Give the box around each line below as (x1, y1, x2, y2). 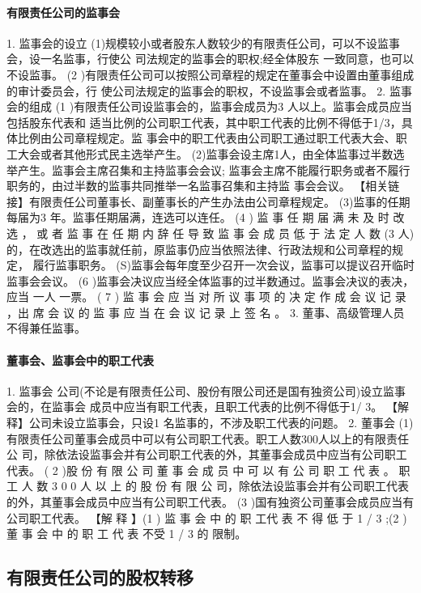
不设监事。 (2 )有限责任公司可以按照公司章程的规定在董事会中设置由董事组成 (6, 66, 415, 83)
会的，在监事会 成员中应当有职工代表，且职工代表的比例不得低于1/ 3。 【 (6, 398, 398, 415)
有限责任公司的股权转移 (6, 565, 193, 590)
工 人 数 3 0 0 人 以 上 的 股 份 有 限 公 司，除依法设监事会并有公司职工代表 (6, 477, 409, 494)
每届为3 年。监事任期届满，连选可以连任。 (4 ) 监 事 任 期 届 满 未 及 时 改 (6, 209, 405, 226)
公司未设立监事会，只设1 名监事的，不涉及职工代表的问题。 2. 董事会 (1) (28, 414, 414, 431)
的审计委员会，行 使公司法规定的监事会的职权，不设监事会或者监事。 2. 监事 (6, 82, 412, 99)
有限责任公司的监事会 (6, 3, 120, 20)
